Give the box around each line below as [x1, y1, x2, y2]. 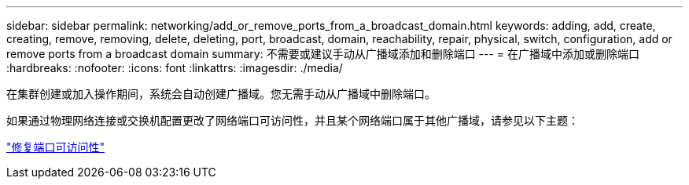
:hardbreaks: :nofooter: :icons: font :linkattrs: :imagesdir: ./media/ [6, 61, 343, 74]
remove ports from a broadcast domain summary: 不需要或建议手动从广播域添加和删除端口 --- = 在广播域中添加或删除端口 [6, 47, 640, 60]
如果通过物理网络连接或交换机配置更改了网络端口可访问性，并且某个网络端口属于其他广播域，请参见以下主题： [6, 114, 579, 127]
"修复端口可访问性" [6, 140, 105, 154]
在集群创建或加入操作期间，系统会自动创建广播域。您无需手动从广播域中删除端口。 [6, 87, 436, 100]
